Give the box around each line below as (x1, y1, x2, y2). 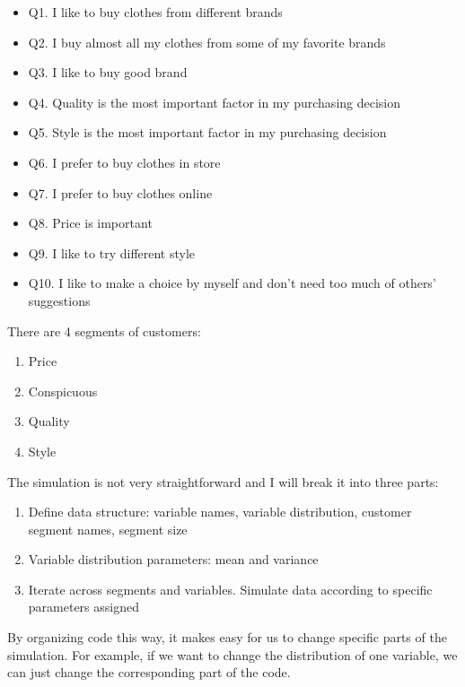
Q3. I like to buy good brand (28, 63, 188, 82)
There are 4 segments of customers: (7, 321, 201, 340)
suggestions (28, 291, 91, 309)
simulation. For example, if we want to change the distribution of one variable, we (7, 645, 458, 664)
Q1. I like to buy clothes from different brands (28, 3, 283, 21)
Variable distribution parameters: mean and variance (28, 550, 319, 569)
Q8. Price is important (28, 213, 153, 232)
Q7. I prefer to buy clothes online (28, 183, 213, 202)
